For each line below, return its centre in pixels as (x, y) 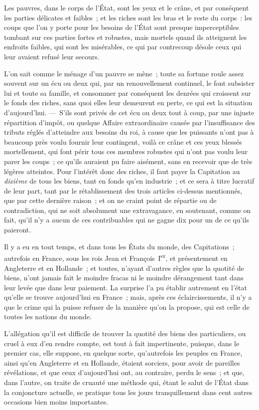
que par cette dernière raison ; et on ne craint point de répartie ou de (110, 200)
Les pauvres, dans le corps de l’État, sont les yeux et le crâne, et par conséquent (127, 7)
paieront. (18, 230)
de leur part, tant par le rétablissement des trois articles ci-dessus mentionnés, (123, 190)
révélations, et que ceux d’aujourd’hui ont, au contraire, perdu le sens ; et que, (124, 372)
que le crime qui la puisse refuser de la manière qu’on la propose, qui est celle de (127, 307)
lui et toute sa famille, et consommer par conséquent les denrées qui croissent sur (128, 93)
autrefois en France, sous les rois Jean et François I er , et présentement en (116, 257)
